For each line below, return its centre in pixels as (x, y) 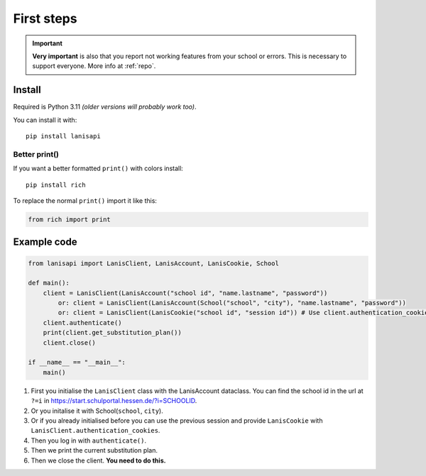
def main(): (49, 283)
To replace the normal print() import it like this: (85, 200)
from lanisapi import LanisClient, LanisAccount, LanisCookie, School (154, 263)
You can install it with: (45, 120)
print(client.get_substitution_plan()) (113, 333)
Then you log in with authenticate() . (89, 441)
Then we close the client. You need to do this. (98, 460)
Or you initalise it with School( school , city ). (97, 411)
